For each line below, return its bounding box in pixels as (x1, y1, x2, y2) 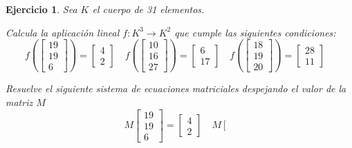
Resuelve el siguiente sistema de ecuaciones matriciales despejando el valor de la (6, 81, 346, 96)
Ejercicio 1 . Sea (6, 2, 77, 16)
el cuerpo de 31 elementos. (92, 2, 205, 16)
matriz (6, 94, 33, 109)
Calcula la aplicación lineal (6, 25, 120, 39)
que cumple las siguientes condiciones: (174, 25, 336, 39)
